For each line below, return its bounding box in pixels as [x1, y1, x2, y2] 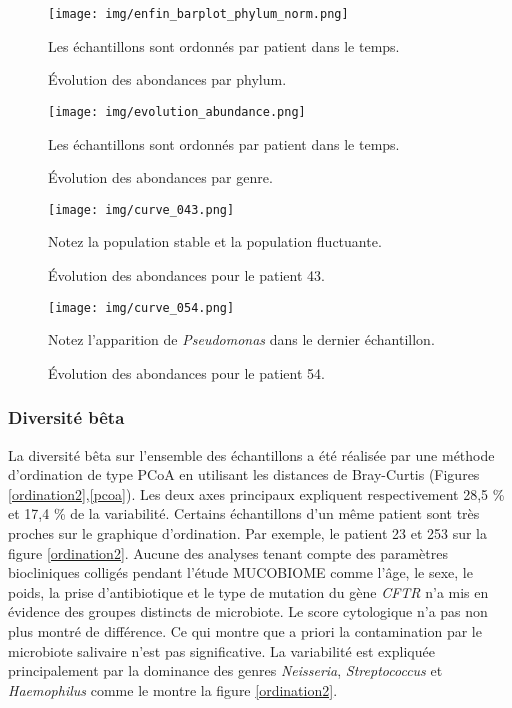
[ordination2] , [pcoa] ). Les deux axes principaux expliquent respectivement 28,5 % [8, 483, 505, 504]
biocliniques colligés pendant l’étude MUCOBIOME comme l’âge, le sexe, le [8, 562, 473, 583]
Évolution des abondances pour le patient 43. [48, 264, 325, 285]
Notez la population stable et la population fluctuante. [48, 231, 382, 252]
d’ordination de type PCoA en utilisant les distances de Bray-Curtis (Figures [8, 464, 480, 485]
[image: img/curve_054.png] [48, 300, 235, 315]
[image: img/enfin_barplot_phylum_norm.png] [48, 7, 349, 21]
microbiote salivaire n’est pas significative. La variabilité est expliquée [8, 640, 435, 661]
